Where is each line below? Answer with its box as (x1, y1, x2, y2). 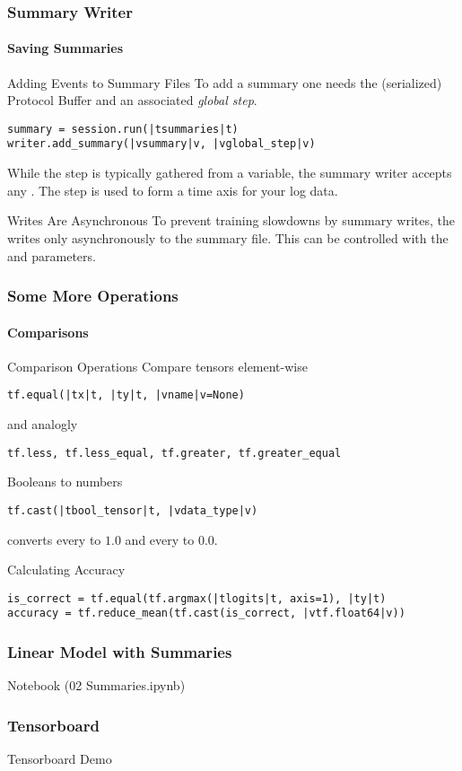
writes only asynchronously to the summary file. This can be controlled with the (7, 228, 449, 247)
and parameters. (7, 246, 96, 265)
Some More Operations (7, 285, 179, 307)
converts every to (7, 530, 101, 548)
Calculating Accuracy (7, 560, 126, 579)
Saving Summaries (7, 39, 124, 57)
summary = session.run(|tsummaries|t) (7, 122, 239, 136)
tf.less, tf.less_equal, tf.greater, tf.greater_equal (7, 446, 342, 460)
